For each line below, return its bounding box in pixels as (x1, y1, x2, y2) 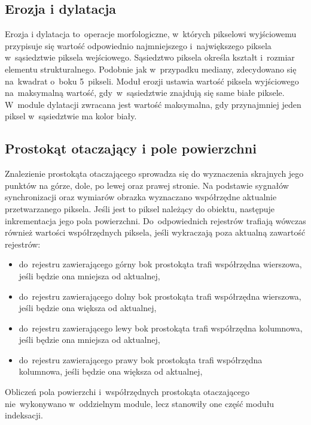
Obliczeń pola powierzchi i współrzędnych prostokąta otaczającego (5, 385, 250, 398)
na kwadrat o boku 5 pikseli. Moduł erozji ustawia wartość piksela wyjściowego (5, 74, 299, 87)
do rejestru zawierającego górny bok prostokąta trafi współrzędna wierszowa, (19, 258, 302, 270)
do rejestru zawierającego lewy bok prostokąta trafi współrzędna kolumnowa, (19, 321, 303, 334)
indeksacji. (5, 409, 43, 421)
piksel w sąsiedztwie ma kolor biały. (5, 110, 137, 122)
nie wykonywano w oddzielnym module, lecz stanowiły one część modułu (5, 397, 275, 409)
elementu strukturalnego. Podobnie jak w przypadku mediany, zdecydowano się (5, 62, 297, 75)
